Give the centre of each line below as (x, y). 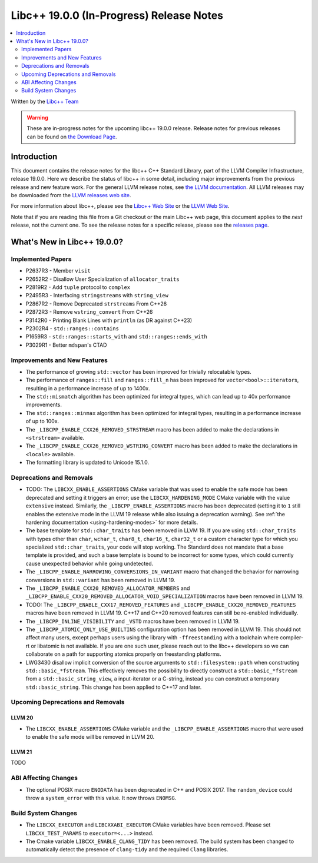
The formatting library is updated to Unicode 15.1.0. (87, 463)
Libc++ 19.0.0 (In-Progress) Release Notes (117, 15)
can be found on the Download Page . (72, 137)
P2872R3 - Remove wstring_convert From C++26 (89, 312)
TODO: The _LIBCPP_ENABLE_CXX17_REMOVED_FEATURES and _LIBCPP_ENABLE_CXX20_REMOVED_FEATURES (161, 605)
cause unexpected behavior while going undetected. (90, 563)
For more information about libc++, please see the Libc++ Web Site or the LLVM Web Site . (120, 206)
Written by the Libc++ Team (45, 101)
